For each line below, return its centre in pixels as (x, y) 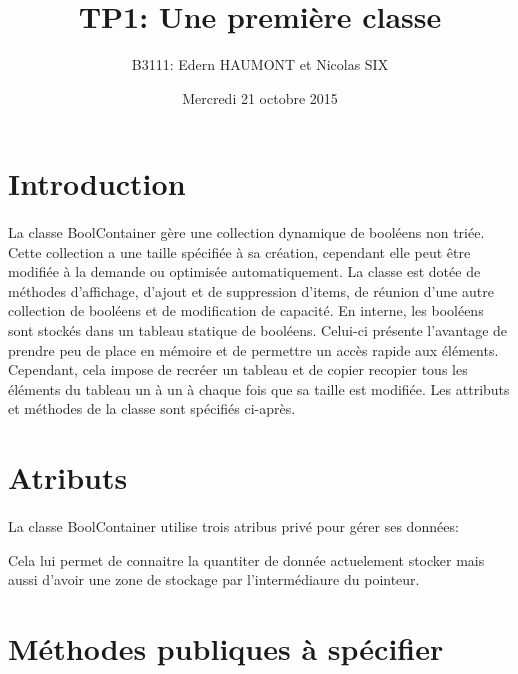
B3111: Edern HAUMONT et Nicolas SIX (260, 64)
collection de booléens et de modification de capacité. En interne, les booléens (246, 310)
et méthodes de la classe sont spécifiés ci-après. (152, 408)
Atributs (68, 477)
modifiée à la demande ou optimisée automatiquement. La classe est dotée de (244, 271)
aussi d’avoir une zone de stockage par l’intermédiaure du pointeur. (214, 579)
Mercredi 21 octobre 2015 (260, 97)
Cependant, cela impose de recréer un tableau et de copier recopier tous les (238, 369)
